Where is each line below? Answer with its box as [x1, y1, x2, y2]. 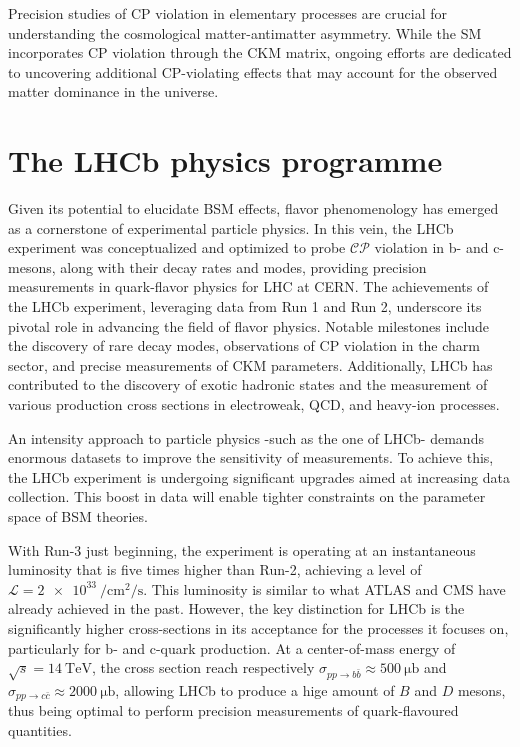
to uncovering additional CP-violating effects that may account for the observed [8, 61, 498, 82]
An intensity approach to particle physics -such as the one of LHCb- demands [8, 427, 484, 448]
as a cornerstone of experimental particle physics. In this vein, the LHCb [8, 217, 454, 238]
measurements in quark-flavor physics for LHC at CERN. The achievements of [8, 276, 489, 297]
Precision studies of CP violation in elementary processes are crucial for [8, 3, 447, 23]
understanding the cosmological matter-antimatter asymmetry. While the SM [8, 22, 482, 43]
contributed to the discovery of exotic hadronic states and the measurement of [8, 374, 488, 395]
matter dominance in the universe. [8, 81, 219, 102]
